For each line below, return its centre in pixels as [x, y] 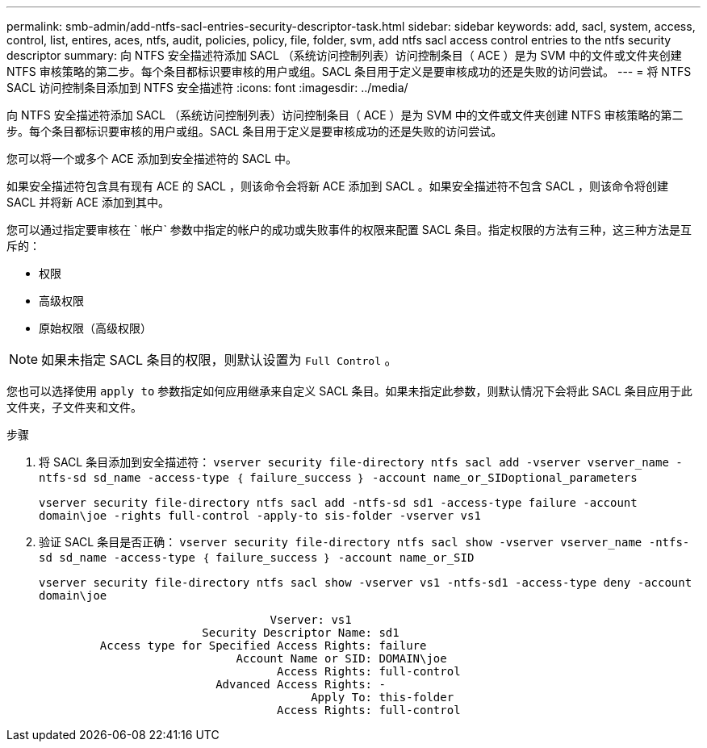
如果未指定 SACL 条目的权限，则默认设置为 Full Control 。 [220, 360]
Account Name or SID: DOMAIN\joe [341, 658]
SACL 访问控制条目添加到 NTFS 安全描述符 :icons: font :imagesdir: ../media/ [207, 88]
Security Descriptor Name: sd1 [301, 633]
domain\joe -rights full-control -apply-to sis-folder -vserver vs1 [260, 516]
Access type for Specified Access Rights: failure [263, 646]
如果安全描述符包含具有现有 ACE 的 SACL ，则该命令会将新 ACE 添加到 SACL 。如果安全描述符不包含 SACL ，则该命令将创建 [337, 186]
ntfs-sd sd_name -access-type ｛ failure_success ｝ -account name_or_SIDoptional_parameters [338, 478]
